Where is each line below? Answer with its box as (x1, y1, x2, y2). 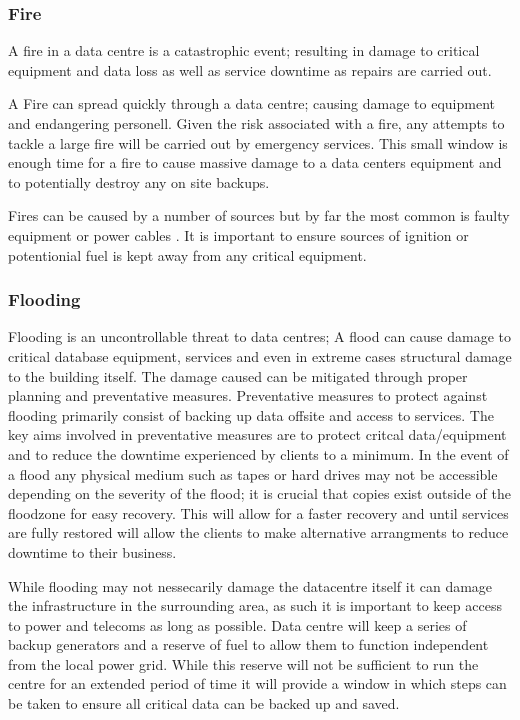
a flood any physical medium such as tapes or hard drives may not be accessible (8, 463, 498, 484)
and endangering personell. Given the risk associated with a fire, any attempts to (8, 113, 505, 133)
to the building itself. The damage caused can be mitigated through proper (8, 365, 468, 386)
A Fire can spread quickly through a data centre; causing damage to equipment (8, 93, 496, 114)
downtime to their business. (8, 541, 177, 562)
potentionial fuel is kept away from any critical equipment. (8, 244, 367, 265)
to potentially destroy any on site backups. (8, 171, 270, 192)
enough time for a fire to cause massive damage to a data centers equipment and (8, 152, 502, 173)
